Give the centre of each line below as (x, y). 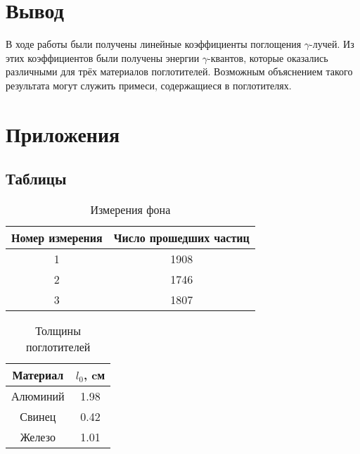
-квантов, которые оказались (268, 57)
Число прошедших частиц (181, 238)
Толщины (58, 331)
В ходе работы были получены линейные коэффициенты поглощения (154, 44)
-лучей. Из (332, 44)
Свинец (38, 417)
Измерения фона (130, 210)
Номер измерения (57, 238)
